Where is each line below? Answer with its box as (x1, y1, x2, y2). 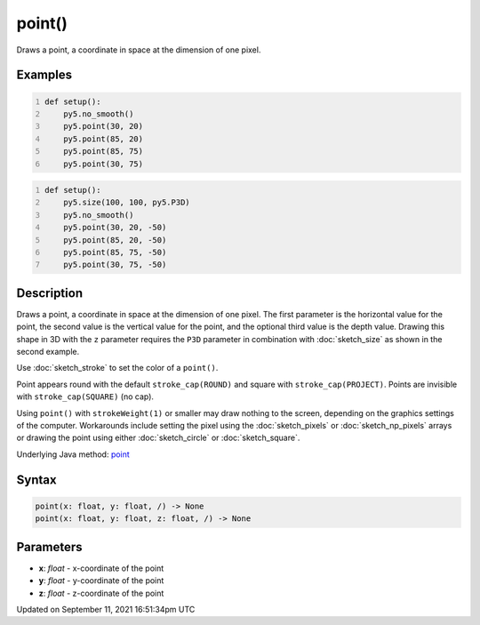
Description (16, 285, 84, 300)
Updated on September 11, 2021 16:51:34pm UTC (16, 604, 196, 614)
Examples (16, 68, 73, 83)
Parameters (16, 539, 83, 555)
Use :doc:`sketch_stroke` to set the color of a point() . (16, 363, 219, 373)
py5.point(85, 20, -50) (63, 235, 167, 244)
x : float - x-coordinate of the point (38, 563, 164, 573)
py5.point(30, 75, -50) (63, 260, 167, 270)
